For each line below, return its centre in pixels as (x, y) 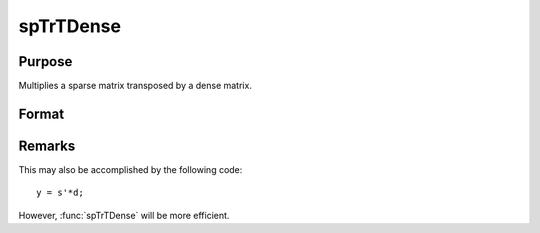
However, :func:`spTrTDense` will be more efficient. (124, 215)
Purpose (45, 61)
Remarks (47, 145)
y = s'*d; (60, 193)
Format (41, 113)
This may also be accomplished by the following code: (130, 169)
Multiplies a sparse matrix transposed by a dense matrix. (135, 86)
